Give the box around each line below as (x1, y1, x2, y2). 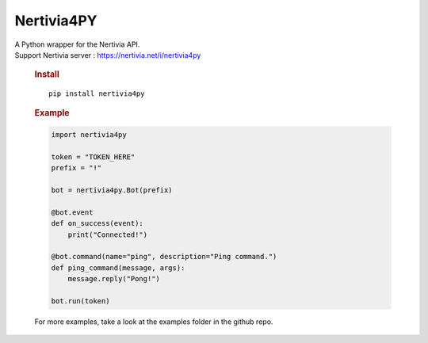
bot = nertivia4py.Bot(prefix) (51, 186, 174, 195)
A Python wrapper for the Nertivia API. (14, 40, 140, 49)
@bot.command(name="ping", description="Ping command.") (51, 252, 277, 261)
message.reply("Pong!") (67, 274, 160, 284)
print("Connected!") (67, 230, 148, 239)
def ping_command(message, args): (51, 263, 185, 272)
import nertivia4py (51, 131, 127, 139)
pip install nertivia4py (48, 90, 145, 98)
